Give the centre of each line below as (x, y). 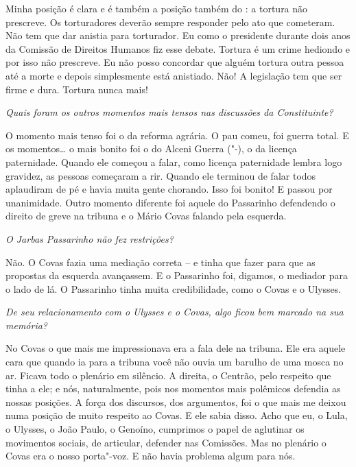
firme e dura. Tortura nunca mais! (77, 89)
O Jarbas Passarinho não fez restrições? (90, 238)
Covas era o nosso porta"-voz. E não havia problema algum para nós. (151, 456)
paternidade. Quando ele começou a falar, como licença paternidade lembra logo (174, 161)
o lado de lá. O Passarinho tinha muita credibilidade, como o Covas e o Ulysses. (174, 288)
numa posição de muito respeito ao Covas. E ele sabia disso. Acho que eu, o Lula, (177, 415)
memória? (27, 325)
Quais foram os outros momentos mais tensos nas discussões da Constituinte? (169, 112)
